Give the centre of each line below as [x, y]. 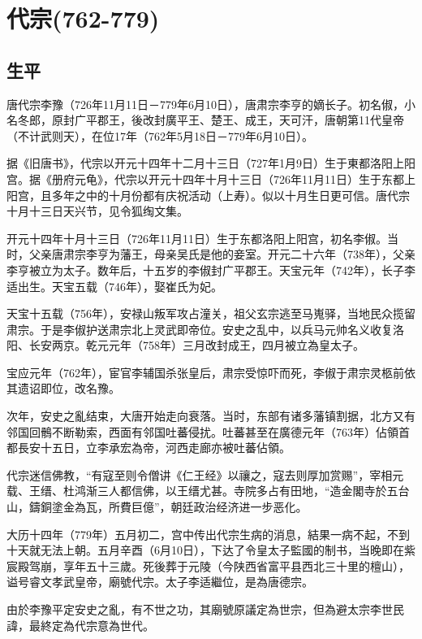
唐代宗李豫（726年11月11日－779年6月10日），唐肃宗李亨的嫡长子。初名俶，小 [211, 104]
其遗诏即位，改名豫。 [63, 388]
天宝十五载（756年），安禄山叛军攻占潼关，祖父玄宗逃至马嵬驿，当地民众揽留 [211, 313]
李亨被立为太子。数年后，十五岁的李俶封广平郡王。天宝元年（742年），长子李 [211, 270]
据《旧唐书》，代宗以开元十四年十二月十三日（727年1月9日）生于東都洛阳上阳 [211, 163]
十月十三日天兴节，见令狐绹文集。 [97, 211]
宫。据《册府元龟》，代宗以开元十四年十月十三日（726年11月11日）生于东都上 [211, 178]
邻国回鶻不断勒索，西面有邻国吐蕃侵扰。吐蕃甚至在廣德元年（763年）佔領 [202, 431]
